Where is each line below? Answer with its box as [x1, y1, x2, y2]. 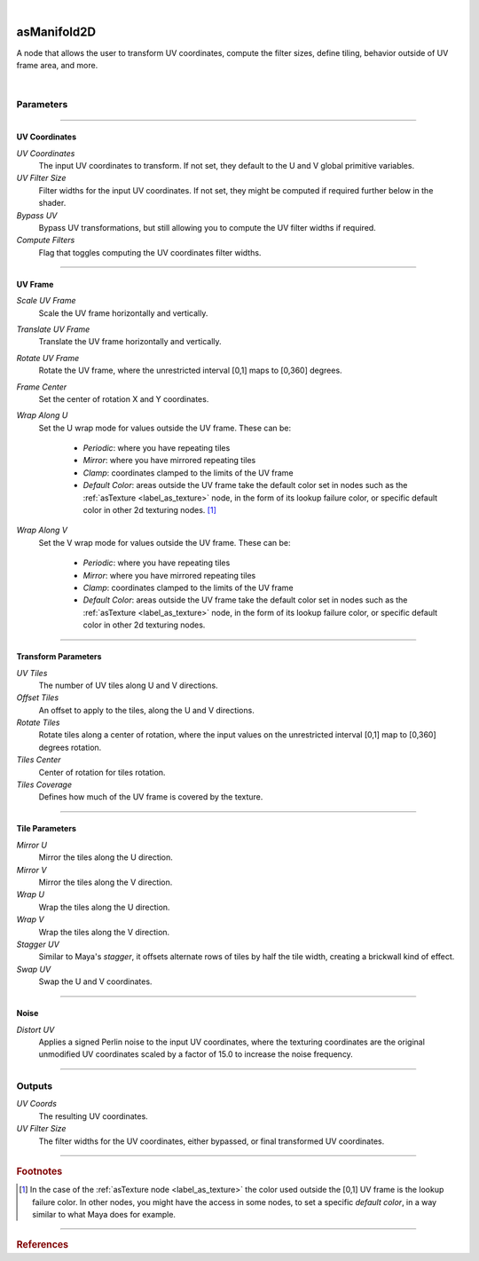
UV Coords [16, 1099, 58, 1109]
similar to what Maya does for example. [32, 1210, 177, 1220]
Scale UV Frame [16, 296, 76, 306]
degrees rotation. [38, 742, 102, 753]
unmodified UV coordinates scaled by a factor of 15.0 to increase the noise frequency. [38, 1049, 354, 1060]
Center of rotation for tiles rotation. [38, 767, 166, 777]
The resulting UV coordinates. [38, 1110, 148, 1122]
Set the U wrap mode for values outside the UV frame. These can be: [38, 422, 292, 433]
